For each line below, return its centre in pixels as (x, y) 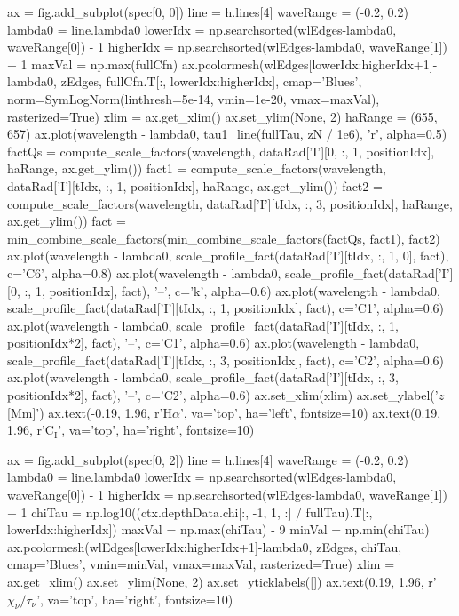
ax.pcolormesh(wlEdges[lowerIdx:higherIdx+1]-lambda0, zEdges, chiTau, (205, 546)
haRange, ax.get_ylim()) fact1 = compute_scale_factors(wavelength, (197, 168)
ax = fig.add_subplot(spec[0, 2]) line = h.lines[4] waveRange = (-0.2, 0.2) (208, 459)
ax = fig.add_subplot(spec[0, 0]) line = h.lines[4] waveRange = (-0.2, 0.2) (208, 12)
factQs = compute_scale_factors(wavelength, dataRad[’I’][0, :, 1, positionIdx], (221, 151)
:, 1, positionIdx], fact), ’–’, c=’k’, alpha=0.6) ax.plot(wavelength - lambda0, (232, 290)
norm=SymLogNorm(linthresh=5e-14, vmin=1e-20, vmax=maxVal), (194, 98)
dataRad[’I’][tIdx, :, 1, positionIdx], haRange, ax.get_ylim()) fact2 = (195, 185)
